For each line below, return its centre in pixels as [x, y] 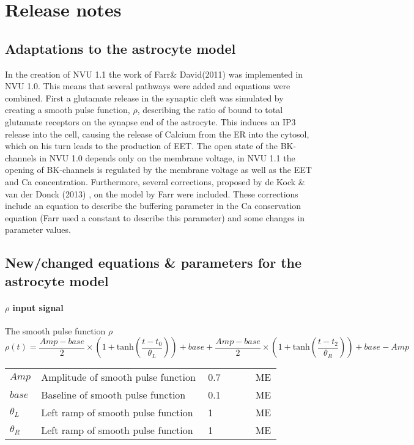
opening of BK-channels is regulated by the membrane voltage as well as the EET [158, 170]
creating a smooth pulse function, [68, 110]
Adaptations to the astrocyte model [120, 48]
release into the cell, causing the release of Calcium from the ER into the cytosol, [157, 134]
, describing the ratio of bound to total [210, 110]
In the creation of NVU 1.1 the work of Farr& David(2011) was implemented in [154, 74]
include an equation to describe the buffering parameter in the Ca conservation [153, 206]
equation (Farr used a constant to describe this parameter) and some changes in [155, 217]
